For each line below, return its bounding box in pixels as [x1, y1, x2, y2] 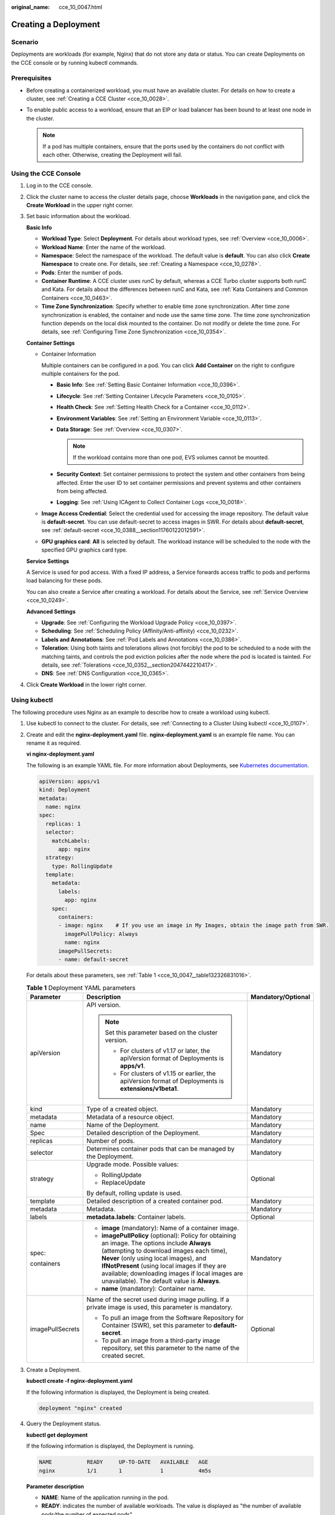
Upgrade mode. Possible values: [86, 1160, 179, 1168]
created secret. [102, 1351, 145, 1360]
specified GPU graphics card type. [41, 546, 128, 554]
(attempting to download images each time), [102, 1246, 228, 1254]
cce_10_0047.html [59, 4, 103, 10]
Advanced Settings [26, 608, 76, 615]
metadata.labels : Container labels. [86, 1213, 186, 1221]
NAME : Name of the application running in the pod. [41, 1494, 169, 1501]
